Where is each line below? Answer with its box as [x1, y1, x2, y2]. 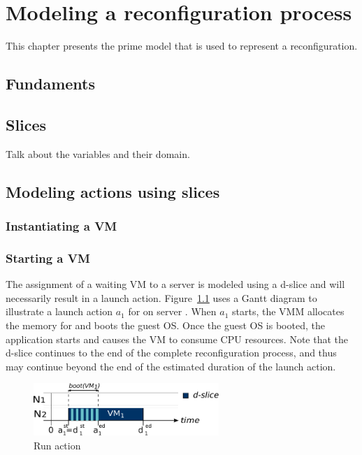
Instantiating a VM [6, 217, 117, 234]
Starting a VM [6, 249, 90, 266]
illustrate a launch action [6, 304, 113, 319]
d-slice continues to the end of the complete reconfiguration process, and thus [6, 345, 337, 360]
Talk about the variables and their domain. [6, 146, 190, 161]
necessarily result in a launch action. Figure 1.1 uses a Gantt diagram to [6, 290, 317, 305]
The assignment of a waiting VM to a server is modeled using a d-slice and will [6, 277, 345, 291]
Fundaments [6, 73, 96, 94]
